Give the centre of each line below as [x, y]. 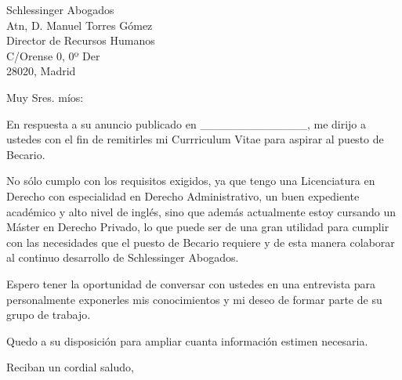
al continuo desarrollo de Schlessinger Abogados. [123, 257]
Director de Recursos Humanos [81, 40]
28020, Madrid [41, 71]
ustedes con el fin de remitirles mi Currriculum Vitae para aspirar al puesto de [195, 139]
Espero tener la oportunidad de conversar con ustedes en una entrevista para [191, 283]
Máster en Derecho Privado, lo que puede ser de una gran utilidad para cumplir [198, 227]
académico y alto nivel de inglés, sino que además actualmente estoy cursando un [201, 211]
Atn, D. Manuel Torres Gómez [80, 25]
